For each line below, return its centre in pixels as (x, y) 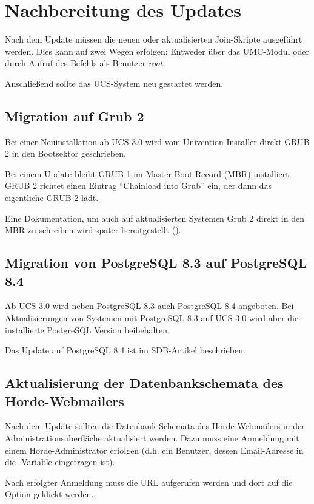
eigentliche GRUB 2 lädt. (52, 198)
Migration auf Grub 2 (75, 116)
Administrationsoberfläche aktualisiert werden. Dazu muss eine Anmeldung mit (152, 438)
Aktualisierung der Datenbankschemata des (144, 383)
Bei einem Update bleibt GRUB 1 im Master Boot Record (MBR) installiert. (148, 173)
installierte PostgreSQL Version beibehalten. (87, 329)
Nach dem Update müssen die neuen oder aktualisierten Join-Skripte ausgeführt (154, 39)
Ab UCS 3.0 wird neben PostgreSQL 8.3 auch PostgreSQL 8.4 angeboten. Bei (149, 306)
